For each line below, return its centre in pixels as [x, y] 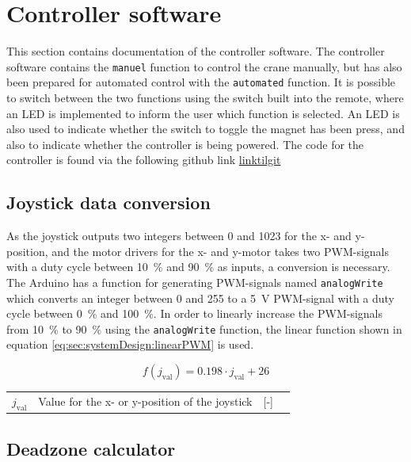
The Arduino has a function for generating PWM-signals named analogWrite [195, 282]
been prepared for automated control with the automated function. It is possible [201, 82]
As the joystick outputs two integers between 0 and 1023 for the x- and [179, 236]
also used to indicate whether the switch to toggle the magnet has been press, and [205, 129]
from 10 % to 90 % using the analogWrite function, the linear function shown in [204, 328]
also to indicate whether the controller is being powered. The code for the [185, 144]
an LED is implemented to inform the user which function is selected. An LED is [203, 113]
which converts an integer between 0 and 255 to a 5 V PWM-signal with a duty [201, 298]
